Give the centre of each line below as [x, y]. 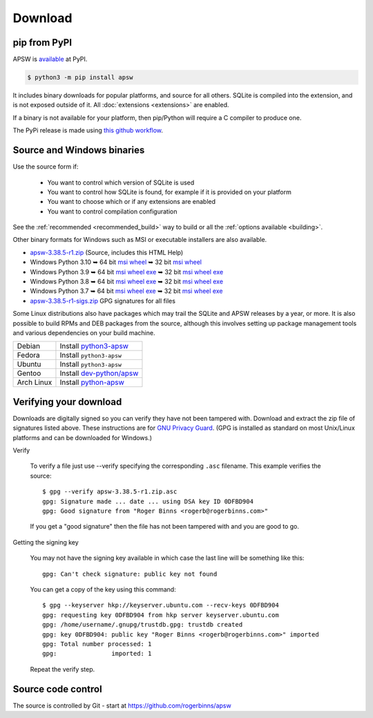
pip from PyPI [42, 42]
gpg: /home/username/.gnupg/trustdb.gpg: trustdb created [143, 625]
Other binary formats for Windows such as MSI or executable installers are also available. [140, 240]
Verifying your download [67, 402]
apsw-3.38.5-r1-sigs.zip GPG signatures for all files [103, 301]
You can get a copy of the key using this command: [103, 589]
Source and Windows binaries [79, 150]
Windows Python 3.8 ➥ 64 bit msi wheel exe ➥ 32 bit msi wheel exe [127, 282]
